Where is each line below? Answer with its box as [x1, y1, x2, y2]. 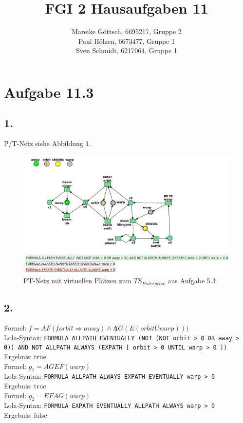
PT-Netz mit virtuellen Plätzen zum [23, 276, 132, 286]
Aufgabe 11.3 [4, 82, 94, 102]
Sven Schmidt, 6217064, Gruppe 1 [76, 45, 177, 55]
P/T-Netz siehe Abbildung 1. [4, 138, 91, 148]
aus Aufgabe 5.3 [168, 276, 216, 286]
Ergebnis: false [4, 410, 47, 420]
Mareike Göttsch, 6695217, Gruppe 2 [72, 26, 182, 37]
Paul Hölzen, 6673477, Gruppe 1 [78, 36, 175, 46]
